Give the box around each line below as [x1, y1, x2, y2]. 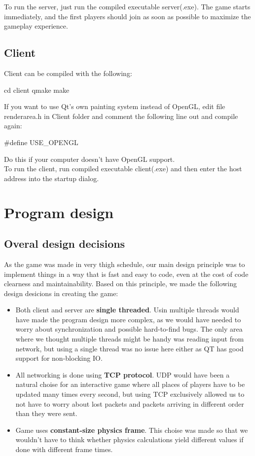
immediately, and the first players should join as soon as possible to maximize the [4, 11, 251, 21]
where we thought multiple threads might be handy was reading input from [15, 334, 244, 344]
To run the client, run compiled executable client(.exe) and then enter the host [4, 163, 242, 174]
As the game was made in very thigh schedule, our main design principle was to [4, 259, 245, 269]
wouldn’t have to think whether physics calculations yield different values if [15, 434, 244, 445]
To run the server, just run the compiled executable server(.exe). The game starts [4, 1, 251, 11]
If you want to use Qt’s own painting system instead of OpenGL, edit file [4, 101, 225, 112]
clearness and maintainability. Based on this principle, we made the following [4, 278, 237, 289]
